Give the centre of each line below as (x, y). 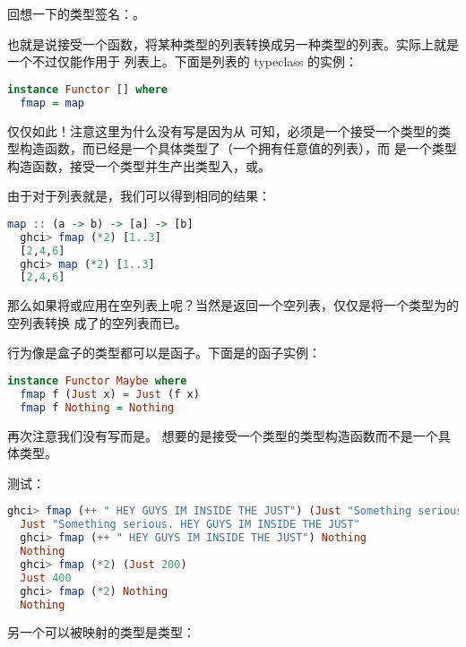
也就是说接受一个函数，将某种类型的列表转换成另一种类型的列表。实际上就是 (233, 43)
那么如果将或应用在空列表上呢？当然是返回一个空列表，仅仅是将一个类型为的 (233, 305)
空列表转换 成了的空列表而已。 (97, 322)
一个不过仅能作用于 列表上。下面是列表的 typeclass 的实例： (182, 61)
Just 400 (46, 578)
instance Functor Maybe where (97, 381)
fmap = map (52, 103)
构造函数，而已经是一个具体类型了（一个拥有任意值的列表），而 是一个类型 (238, 148)
